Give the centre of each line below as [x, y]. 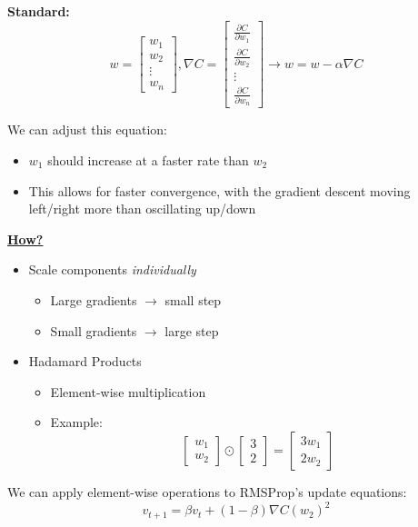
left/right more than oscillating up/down [142, 209]
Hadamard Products [85, 361]
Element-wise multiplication [128, 391]
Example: [76, 422]
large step [192, 330]
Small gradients [94, 330]
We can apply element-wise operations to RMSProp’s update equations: [207, 491]
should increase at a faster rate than [148, 160]
